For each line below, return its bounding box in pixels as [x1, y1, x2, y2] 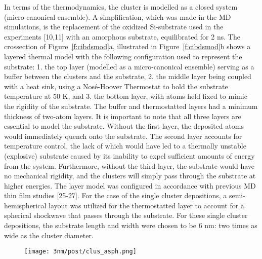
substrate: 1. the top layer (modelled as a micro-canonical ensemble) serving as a [4, 61, 254, 71]
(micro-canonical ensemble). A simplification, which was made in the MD [4, 11, 231, 22]
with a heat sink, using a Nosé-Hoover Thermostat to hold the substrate [4, 81, 228, 91]
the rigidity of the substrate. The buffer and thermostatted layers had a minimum [4, 100, 258, 111]
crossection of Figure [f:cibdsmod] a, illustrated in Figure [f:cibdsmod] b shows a [4, 41, 251, 52]
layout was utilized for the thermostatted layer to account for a [49, 200, 244, 210]
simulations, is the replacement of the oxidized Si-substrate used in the [4, 21, 224, 32]
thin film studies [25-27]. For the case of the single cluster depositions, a [4, 190, 227, 201]
